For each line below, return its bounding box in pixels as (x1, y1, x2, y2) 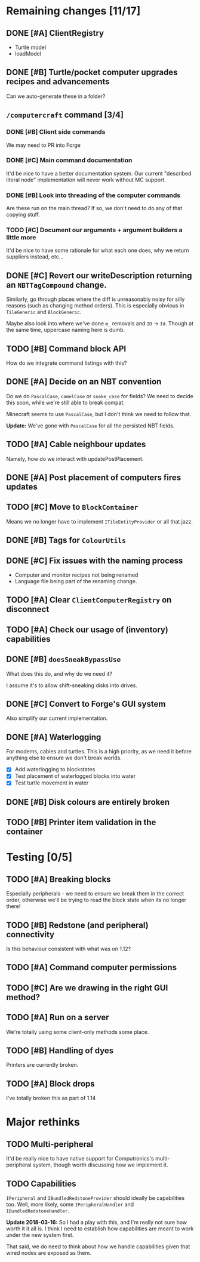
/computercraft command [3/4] (6, 110, 124, 120)
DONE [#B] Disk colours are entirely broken (6, 797, 170, 807)
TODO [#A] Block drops (6, 1079, 96, 1089)
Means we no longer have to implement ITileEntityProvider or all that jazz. (6, 518, 193, 525)
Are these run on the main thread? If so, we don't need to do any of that (6, 205, 183, 212)
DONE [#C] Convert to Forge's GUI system (6, 699, 166, 709)
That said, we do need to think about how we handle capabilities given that (6, 1243, 190, 1250)
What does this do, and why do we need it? (6, 670, 112, 677)
